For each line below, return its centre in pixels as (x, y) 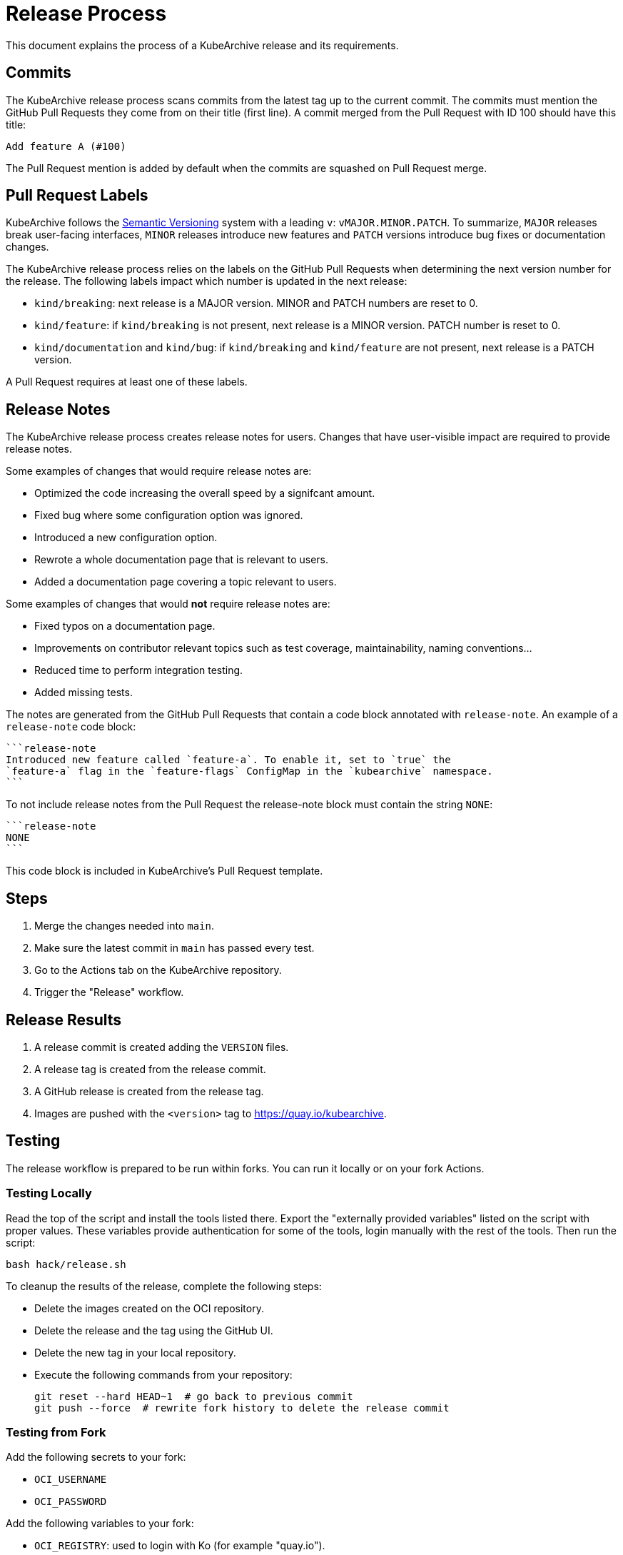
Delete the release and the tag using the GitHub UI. (154, 1330)
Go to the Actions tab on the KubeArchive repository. (158, 970)
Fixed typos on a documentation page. (125, 626)
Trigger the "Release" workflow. (109, 992)
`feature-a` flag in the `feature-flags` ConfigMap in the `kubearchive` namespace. (249, 771)
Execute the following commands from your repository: (163, 1374)
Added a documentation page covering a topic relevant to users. (186, 582)
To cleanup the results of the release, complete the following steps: (164, 1286)
